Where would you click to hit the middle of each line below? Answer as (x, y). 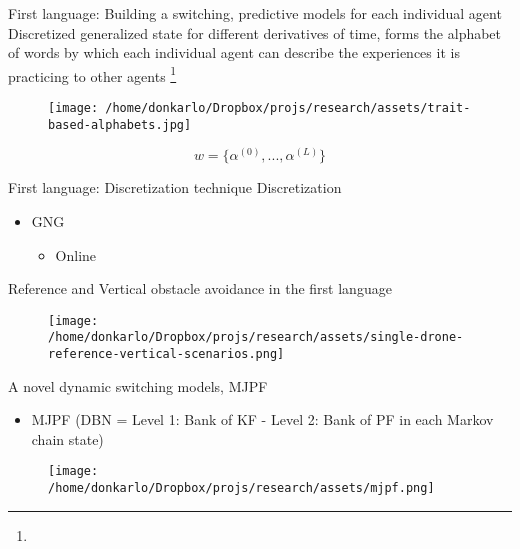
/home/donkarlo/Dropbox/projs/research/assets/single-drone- (256, 337)
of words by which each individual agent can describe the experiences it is (234, 52)
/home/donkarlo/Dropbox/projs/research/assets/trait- (288, 108)
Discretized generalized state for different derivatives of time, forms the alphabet (255, 32)
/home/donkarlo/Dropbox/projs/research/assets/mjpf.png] (241, 488)
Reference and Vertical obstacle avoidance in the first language (200, 288)
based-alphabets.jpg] (120, 124)
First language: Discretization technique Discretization (175, 187)
